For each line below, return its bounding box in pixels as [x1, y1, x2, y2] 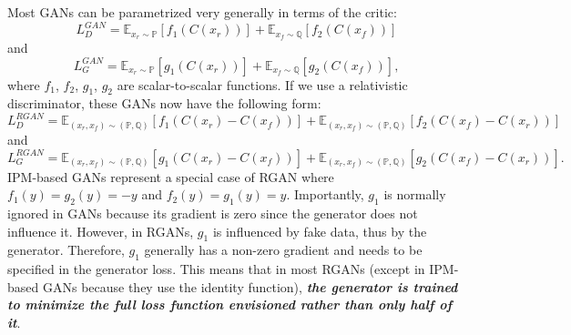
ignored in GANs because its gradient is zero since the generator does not [7, 203, 418, 222]
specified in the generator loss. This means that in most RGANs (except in [7, 259, 425, 279]
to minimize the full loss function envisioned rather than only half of [7, 295, 453, 314]
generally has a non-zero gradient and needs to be [144, 240, 423, 259]
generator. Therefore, [7, 240, 125, 259]
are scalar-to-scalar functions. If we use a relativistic [117, 75, 408, 94]
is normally [383, 185, 446, 204]
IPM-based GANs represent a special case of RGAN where [7, 167, 334, 186]
